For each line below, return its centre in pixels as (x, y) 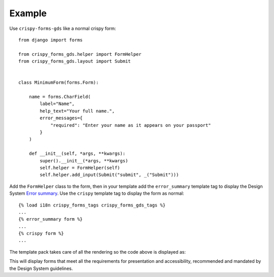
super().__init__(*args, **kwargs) (84, 161)
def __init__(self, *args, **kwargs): (77, 154)
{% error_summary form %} (51, 219)
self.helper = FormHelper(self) (80, 168)
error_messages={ (61, 118)
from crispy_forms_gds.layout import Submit (75, 61)
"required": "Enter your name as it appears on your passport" (131, 125)
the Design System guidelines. (41, 268)
